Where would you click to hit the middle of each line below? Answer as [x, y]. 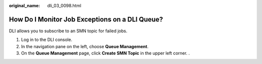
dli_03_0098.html [64, 6]
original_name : [25, 6]
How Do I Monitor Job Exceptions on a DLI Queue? [86, 19]
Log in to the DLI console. [47, 40]
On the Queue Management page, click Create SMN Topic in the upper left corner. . [106, 53]
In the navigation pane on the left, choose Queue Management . [85, 46]
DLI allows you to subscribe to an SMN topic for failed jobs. [68, 31]
